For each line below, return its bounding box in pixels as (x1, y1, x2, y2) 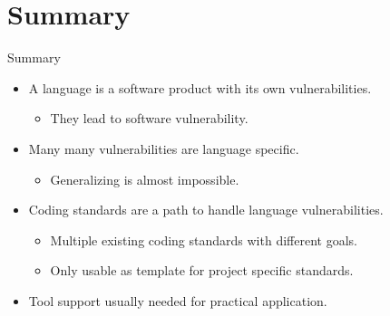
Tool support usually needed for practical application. (28, 291, 327, 310)
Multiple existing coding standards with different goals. (50, 230, 357, 249)
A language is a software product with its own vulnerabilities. (28, 78, 372, 97)
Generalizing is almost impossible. (50, 169, 239, 188)
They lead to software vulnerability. (50, 109, 249, 128)
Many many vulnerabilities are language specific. (28, 139, 299, 158)
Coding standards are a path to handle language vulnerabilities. (28, 200, 384, 219)
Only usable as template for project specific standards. (50, 261, 354, 280)
